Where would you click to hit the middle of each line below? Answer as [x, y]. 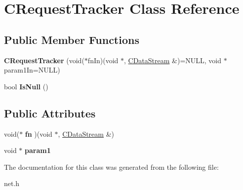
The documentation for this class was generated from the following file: [111, 167]
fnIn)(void [103, 60]
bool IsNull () [26, 86]
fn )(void [39, 133]
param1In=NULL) [32, 70]
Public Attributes [50, 113]
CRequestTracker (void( [44, 60]
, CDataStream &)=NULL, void [173, 60]
